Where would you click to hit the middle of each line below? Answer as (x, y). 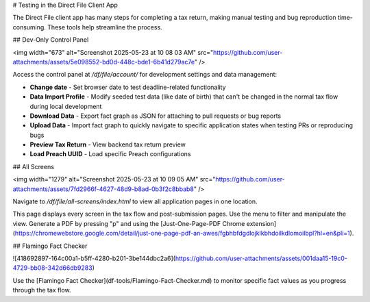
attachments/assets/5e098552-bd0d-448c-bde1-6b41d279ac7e (104, 62)
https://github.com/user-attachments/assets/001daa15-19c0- (261, 258)
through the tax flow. (42, 290)
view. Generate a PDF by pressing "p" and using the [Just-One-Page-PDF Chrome (129, 223)
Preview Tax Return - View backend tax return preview (108, 144)
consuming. (29, 27)
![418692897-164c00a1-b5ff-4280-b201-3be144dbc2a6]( (94, 258)
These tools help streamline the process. (104, 27)
